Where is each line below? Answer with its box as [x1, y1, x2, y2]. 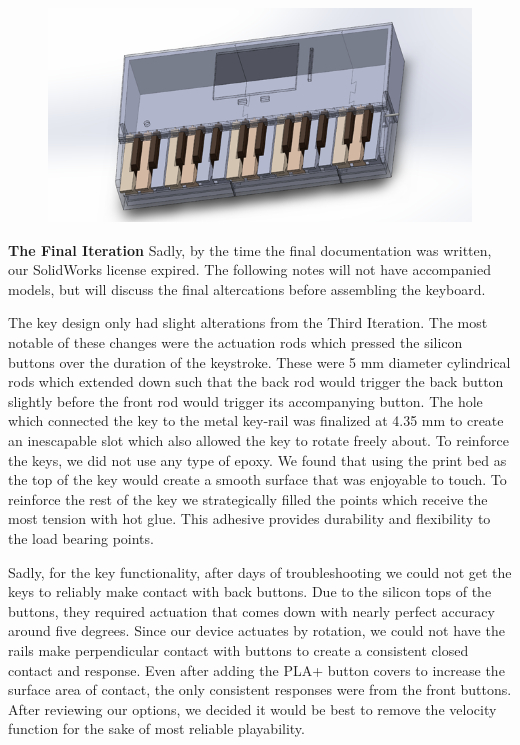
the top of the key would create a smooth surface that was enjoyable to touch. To [8, 469, 507, 490]
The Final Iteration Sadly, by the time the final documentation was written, [8, 239, 492, 260]
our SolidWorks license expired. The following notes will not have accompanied [8, 259, 491, 280]
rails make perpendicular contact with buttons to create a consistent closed [8, 639, 469, 660]
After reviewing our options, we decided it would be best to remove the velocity [8, 698, 497, 719]
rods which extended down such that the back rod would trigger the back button [8, 371, 504, 392]
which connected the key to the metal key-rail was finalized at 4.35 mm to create [8, 410, 504, 431]
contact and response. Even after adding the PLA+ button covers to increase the [8, 659, 505, 680]
